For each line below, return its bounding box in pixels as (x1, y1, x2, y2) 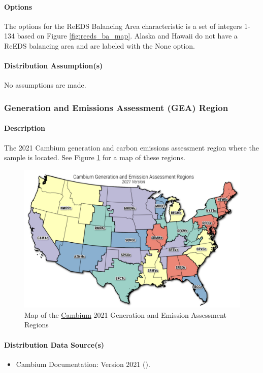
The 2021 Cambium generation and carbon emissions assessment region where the (4, 142, 259, 153)
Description (4, 123, 46, 133)
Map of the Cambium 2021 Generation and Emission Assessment (24, 309, 226, 320)
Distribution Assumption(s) (4, 60, 103, 71)
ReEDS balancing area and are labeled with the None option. (4, 40, 195, 51)
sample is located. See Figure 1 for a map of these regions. (4, 152, 185, 163)
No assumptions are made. (4, 80, 86, 90)
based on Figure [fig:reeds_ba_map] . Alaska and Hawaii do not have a (17, 30, 238, 41)
